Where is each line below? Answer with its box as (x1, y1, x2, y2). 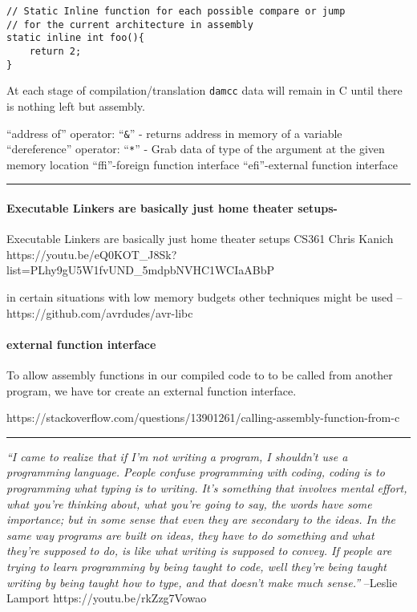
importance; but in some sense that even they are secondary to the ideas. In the (6, 511, 396, 528)
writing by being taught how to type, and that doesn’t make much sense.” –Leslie (6, 573, 398, 590)
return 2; (29, 45, 82, 57)
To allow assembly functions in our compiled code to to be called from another (6, 367, 393, 383)
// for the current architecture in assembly (6, 18, 253, 30)
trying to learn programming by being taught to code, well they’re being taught (6, 557, 387, 574)
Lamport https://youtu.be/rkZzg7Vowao (6, 590, 207, 606)
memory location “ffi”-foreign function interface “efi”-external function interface (6, 156, 398, 172)
